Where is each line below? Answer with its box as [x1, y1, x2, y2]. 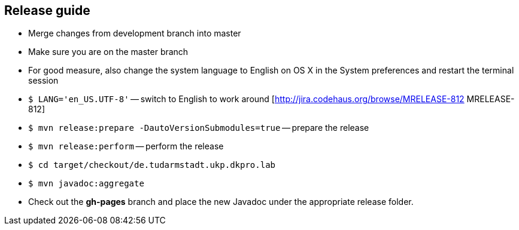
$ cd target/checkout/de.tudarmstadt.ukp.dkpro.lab [28, 160, 276, 170]
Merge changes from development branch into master [28, 28, 241, 39]
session [28, 75, 59, 86]
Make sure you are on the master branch [28, 47, 189, 57]
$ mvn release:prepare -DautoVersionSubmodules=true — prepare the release [28, 122, 369, 133]
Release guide [4, 3, 90, 18]
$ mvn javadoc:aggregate [28, 179, 144, 189]
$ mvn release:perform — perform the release [28, 141, 224, 152]
